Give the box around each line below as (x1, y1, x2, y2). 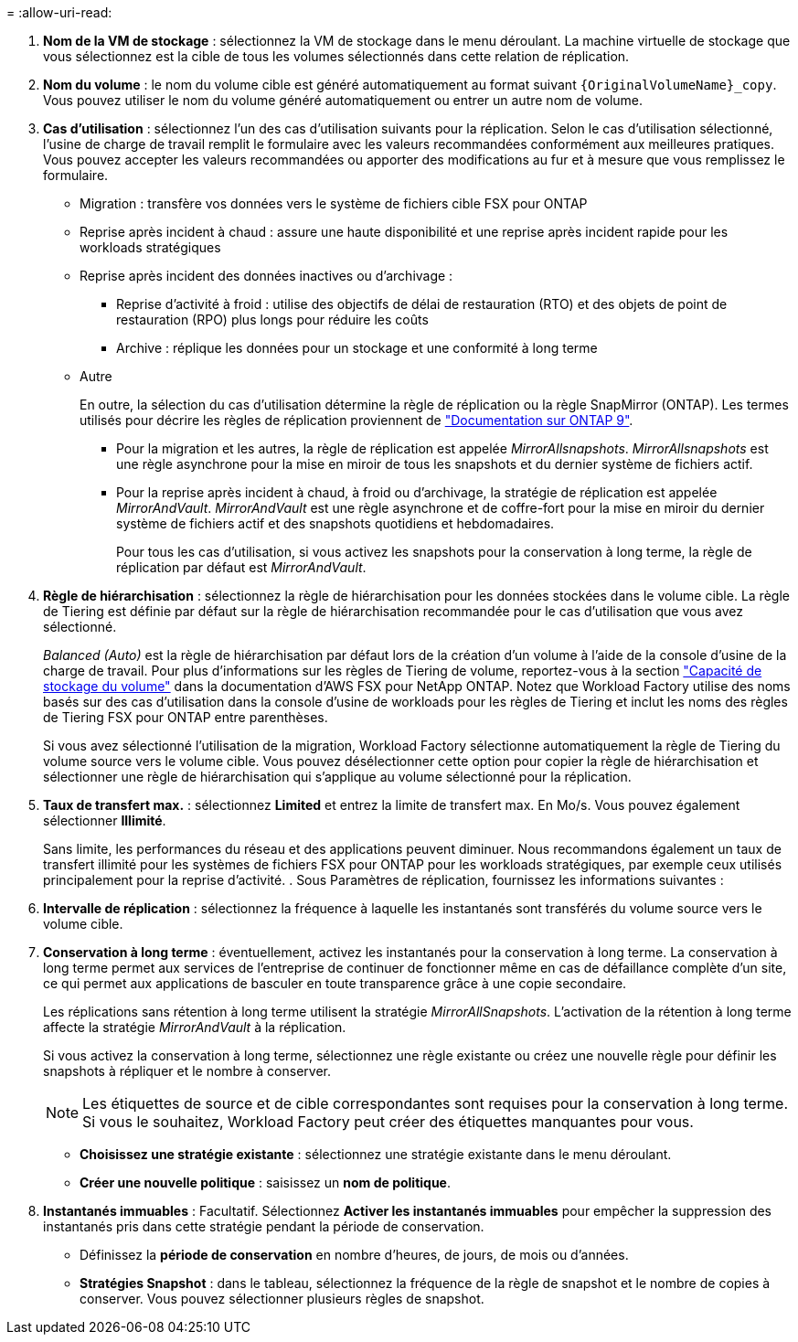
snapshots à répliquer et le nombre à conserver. (43, 1063, 331, 1079)
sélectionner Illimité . (43, 813, 166, 828)
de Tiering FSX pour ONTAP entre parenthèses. (43, 709, 328, 725)
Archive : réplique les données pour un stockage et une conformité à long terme (116, 340, 598, 356)
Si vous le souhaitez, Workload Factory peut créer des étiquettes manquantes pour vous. (82, 1113, 694, 1131)
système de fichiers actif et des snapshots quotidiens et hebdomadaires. (116, 516, 555, 531)
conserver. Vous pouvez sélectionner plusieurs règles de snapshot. (80, 1291, 484, 1306)
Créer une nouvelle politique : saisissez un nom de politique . (80, 1175, 452, 1190)
